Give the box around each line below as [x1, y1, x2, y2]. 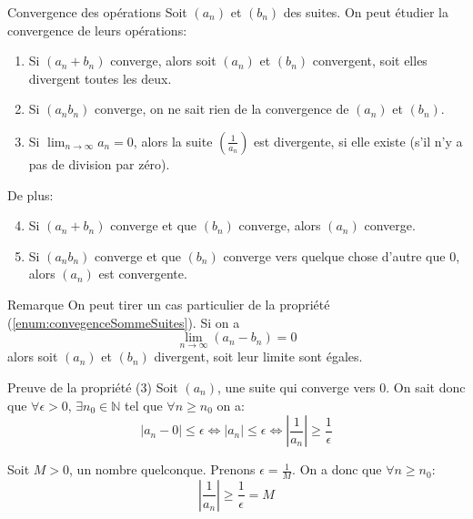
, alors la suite [133, 131, 213, 150]
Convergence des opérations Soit [7, 3, 187, 21]
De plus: [7, 185, 54, 204]
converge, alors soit [110, 51, 216, 70]
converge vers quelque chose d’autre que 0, [223, 246, 460, 265]
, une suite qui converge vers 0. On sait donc [216, 377, 466, 396]
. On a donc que [292, 460, 382, 479]
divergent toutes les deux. [28, 68, 172, 87]
